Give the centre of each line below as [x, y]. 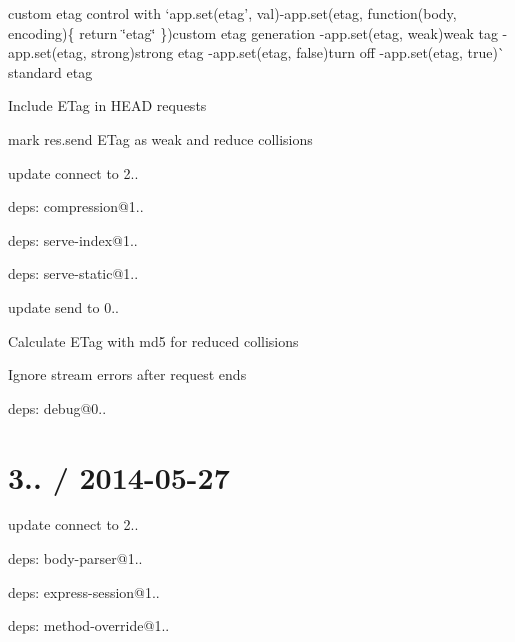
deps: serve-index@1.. [73, 239]
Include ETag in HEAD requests [107, 105]
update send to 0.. [63, 306]
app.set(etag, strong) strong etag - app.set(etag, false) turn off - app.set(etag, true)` [256, 52]
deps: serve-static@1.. [73, 273]
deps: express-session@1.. [84, 591]
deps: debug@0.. [57, 407]
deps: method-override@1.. [89, 625]
